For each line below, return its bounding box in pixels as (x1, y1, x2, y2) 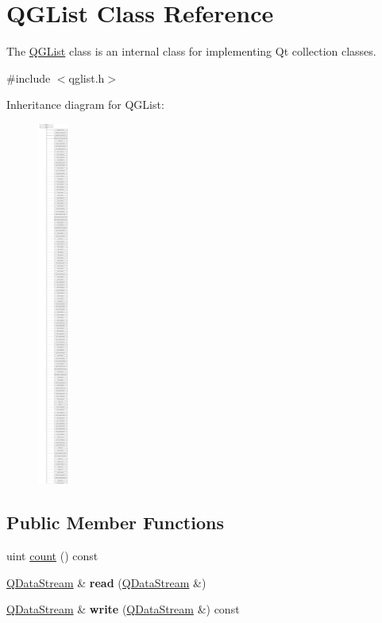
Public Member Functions (6, 510, 224, 535)
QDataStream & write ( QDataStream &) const (6, 601, 240, 617)
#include (6, 69, 51, 86)
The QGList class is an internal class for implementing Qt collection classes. (6, 43, 376, 60)
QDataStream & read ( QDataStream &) (6, 574, 206, 590)
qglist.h (68, 69, 105, 86)
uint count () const (6, 548, 98, 564)
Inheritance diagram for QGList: (6, 96, 164, 113)
